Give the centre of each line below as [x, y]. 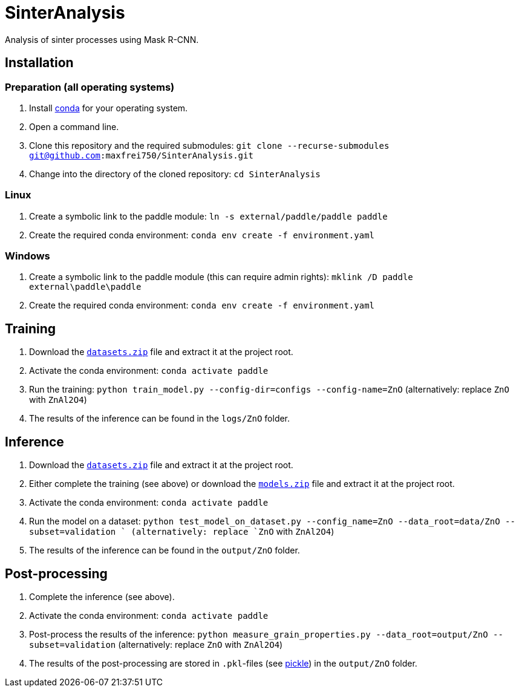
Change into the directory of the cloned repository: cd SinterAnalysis [175, 174]
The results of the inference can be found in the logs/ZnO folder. [160, 419]
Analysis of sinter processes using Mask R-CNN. [102, 39]
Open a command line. [74, 126]
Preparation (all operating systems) [90, 87]
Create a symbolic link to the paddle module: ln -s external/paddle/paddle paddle [208, 216]
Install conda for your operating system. [109, 108]
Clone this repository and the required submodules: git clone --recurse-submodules [209, 145]
